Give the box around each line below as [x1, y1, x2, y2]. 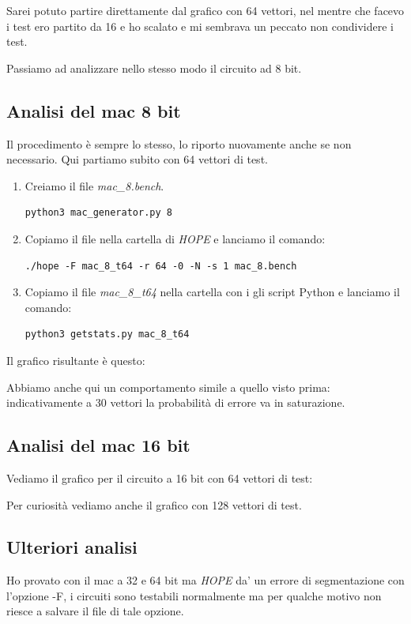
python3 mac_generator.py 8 [25, 207, 172, 219]
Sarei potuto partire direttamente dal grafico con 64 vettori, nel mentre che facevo [6, 2, 405, 18]
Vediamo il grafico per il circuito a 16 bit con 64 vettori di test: [6, 469, 313, 486]
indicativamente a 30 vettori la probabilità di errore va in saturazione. [6, 394, 345, 411]
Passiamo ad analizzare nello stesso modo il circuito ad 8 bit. [6, 59, 302, 76]
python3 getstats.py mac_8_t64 [25, 329, 190, 340]
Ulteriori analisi [6, 535, 138, 559]
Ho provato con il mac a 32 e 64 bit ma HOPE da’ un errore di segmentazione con [6, 572, 405, 588]
